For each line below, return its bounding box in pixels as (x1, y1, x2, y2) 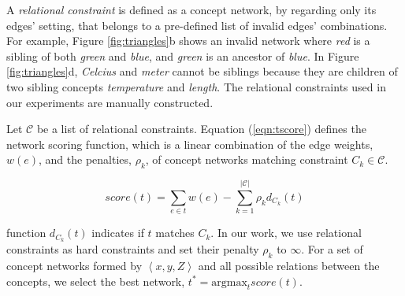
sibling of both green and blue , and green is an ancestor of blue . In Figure (6, 47, 359, 64)
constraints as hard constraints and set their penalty (6, 241, 259, 257)
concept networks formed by (6, 257, 143, 273)
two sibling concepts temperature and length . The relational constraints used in (6, 78, 386, 94)
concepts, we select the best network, (6, 272, 185, 289)
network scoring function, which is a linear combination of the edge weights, (6, 135, 373, 152)
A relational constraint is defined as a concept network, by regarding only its (6, 2, 377, 17)
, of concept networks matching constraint (145, 151, 348, 168)
